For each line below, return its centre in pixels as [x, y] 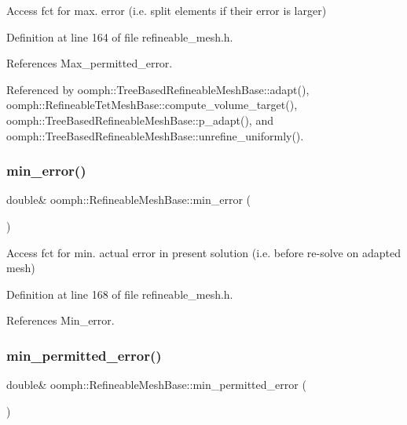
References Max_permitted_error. [90, 63]
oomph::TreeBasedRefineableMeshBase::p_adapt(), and [140, 120]
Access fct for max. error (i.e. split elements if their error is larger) [167, 10]
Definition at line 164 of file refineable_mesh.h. [120, 36]
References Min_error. [60, 320]
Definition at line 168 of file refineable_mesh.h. [120, 294]
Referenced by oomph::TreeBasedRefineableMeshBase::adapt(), [158, 89]
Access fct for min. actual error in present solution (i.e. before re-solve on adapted [203, 252]
